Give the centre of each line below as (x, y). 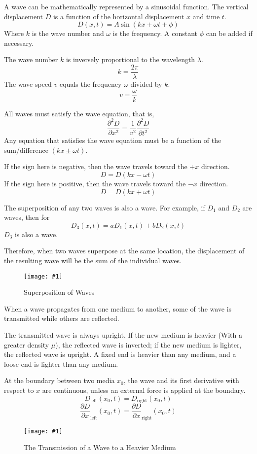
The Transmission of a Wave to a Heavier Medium (100, 447)
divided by (146, 84)
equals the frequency (91, 84)
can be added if (229, 33)
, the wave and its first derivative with (181, 380)
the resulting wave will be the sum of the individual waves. (93, 260)
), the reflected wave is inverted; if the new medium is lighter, (148, 344)
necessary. (19, 43)
